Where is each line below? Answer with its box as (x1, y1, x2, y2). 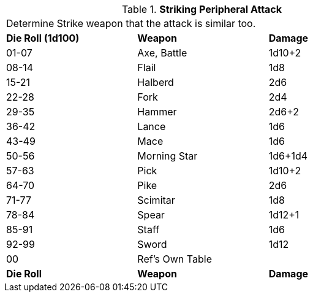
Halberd (137, 76, 174, 88)
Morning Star (137, 150, 198, 162)
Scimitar (137, 194, 175, 206)
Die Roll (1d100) (6, 32, 80, 44)
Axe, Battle (137, 47, 187, 59)
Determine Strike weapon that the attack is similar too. (6, 17, 256, 29)
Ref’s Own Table (137, 253, 212, 265)
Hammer (137, 106, 177, 118)
